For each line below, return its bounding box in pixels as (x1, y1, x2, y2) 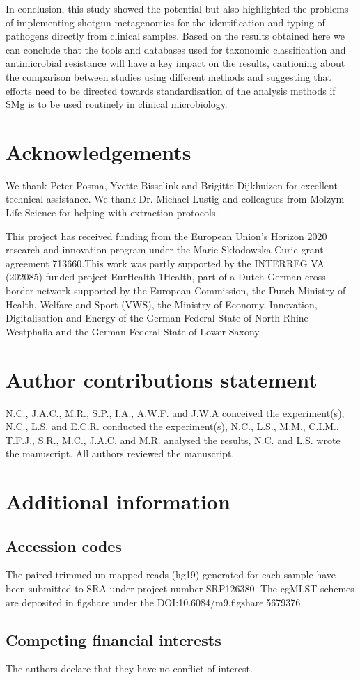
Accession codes (6, 535, 122, 556)
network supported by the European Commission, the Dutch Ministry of (36, 283, 346, 298)
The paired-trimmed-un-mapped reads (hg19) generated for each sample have (6, 567, 336, 582)
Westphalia (6, 324, 53, 338)
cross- (305, 269, 329, 284)
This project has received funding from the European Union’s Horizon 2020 (6, 228, 327, 243)
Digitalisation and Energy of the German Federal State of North (6, 310, 281, 325)
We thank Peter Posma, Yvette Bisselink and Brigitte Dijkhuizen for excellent (6, 177, 338, 192)
